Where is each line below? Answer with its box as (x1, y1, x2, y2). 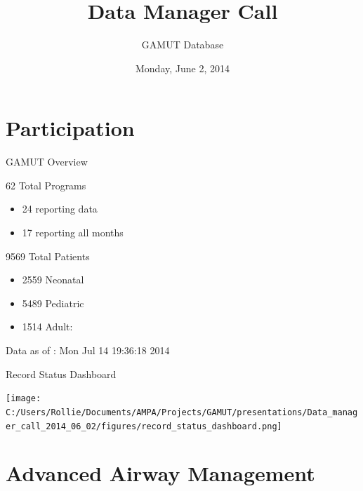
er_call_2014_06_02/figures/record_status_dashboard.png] (6, 421, 282, 431)
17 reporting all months (22, 225, 124, 240)
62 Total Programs (6, 177, 86, 192)
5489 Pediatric (22, 295, 84, 310)
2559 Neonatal (22, 272, 84, 287)
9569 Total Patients (6, 248, 90, 263)
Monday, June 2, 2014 (136, 60, 230, 75)
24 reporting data (22, 201, 98, 216)
